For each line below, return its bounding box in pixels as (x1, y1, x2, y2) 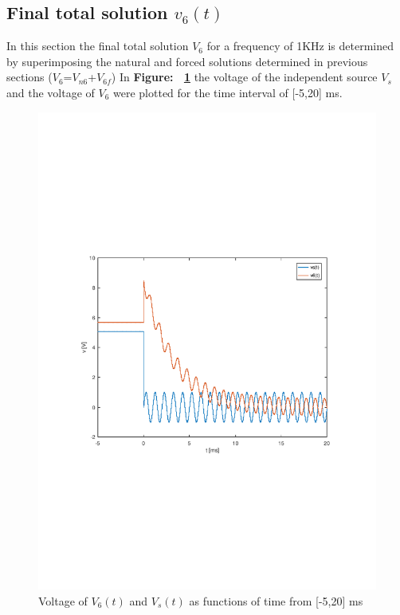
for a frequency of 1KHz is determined (206, 37, 394, 54)
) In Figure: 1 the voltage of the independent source (111, 69, 378, 85)
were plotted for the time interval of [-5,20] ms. (113, 84, 343, 100)
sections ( (6, 69, 53, 85)
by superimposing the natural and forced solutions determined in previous (6, 53, 368, 69)
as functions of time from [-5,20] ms (189, 592, 363, 609)
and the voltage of (6, 84, 95, 100)
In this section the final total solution (6, 37, 189, 54)
